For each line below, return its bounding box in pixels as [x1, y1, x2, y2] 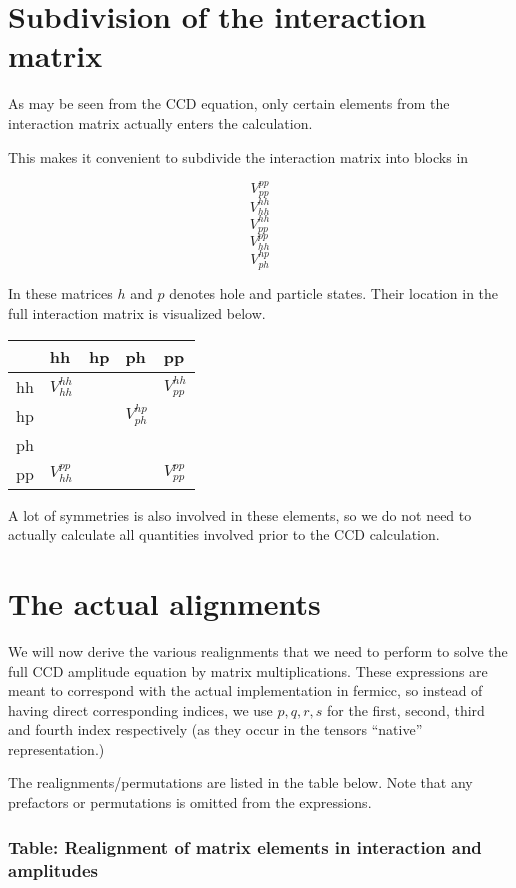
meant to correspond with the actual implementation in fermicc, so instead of [8, 680, 483, 701]
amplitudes [8, 857, 98, 882]
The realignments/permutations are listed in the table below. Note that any [8, 772, 473, 793]
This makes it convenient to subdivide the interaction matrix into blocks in [8, 146, 469, 167]
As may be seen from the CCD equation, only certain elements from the [8, 93, 450, 114]
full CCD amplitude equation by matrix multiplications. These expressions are [8, 660, 488, 681]
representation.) [8, 738, 105, 759]
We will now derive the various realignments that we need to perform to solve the [8, 640, 508, 661]
